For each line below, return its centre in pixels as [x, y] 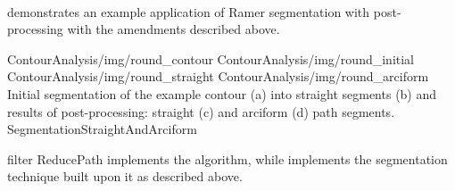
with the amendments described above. [174, 29]
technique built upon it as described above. [125, 176]
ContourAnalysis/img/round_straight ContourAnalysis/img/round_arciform [218, 76]
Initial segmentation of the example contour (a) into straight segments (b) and [222, 93]
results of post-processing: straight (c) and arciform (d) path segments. [201, 111]
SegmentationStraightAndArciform [102, 129]
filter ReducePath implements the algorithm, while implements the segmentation [227, 158]
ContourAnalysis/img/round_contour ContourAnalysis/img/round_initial [211, 58]
